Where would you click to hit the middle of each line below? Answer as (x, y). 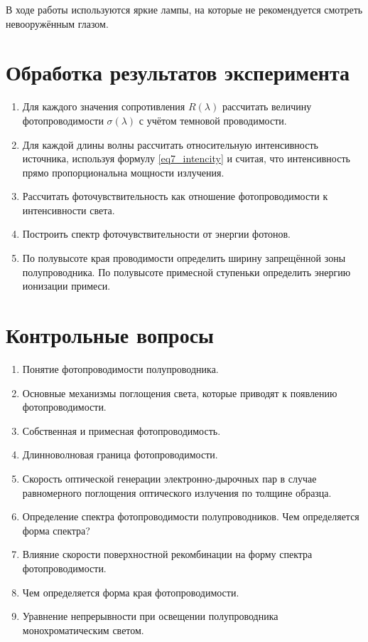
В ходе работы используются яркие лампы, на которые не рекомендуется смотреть (184, 9)
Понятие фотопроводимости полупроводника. (120, 368)
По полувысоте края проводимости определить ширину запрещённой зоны (184, 258)
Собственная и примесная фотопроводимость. (121, 430)
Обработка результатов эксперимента (178, 72)
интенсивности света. (69, 210)
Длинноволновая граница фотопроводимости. (120, 454)
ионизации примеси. (66, 286)
